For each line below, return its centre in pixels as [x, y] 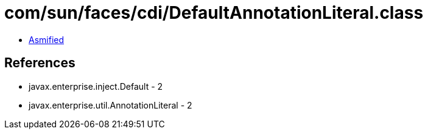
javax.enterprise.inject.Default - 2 [96, 86]
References [40, 63]
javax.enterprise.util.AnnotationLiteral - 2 [111, 105]
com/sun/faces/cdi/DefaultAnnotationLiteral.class [214, 13]
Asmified [47, 39]
